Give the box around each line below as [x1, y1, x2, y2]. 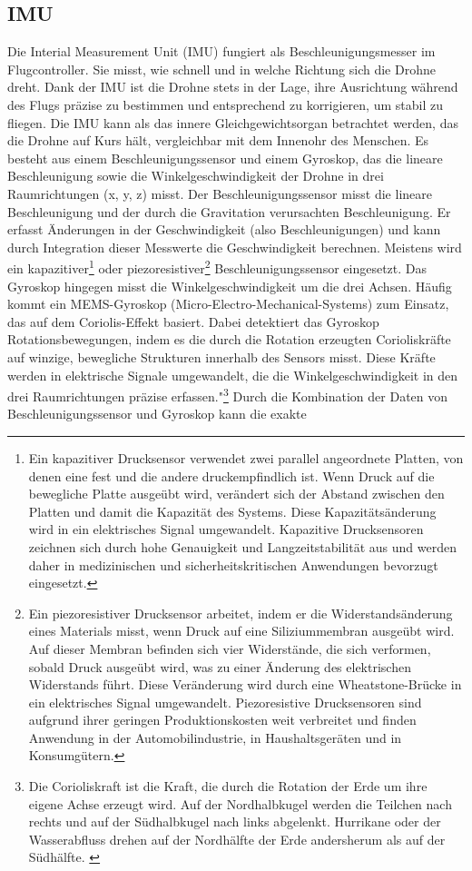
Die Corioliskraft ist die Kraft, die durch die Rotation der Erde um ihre [28, 777, 428, 796]
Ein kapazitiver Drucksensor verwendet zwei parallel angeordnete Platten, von [28, 448, 464, 467]
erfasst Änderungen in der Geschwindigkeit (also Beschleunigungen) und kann [7, 220, 441, 239]
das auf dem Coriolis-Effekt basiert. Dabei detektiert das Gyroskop [7, 312, 379, 331]
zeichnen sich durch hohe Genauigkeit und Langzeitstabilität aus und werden [28, 537, 457, 556]
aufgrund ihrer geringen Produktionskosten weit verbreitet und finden [28, 710, 417, 729]
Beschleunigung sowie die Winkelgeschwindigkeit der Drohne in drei [7, 166, 384, 185]
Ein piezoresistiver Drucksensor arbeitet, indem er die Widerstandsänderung [28, 603, 453, 622]
